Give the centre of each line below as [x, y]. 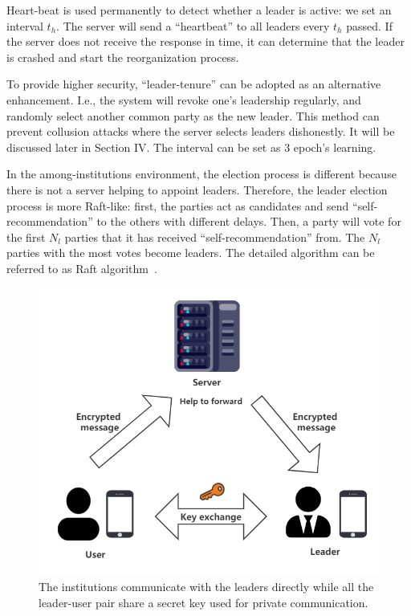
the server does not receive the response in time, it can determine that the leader [205, 41]
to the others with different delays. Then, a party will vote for [249, 221]
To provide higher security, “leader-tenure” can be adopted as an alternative [194, 84]
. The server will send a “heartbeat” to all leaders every [193, 25]
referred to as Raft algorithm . [82, 268]
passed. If [369, 25]
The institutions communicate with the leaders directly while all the [206, 587]
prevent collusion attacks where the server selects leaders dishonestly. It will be [201, 131]
